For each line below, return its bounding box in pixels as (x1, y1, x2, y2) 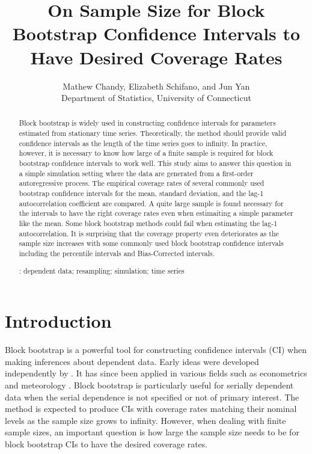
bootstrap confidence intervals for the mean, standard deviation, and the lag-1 (19, 188, 264, 198)
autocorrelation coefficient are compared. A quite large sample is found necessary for (19, 198, 284, 208)
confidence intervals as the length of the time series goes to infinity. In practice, (19, 138, 268, 148)
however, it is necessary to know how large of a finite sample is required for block (19, 148, 274, 158)
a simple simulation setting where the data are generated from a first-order (19, 168, 254, 178)
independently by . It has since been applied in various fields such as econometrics (5, 367, 307, 379)
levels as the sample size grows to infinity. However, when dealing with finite (5, 414, 286, 426)
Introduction (5, 308, 112, 333)
